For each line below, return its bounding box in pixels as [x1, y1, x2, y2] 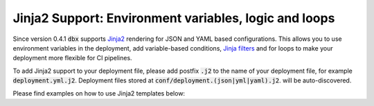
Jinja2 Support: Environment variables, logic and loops [12, 10, 335, 26]
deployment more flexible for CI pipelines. [12, 54, 132, 62]
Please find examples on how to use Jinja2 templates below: [12, 89, 186, 97]
